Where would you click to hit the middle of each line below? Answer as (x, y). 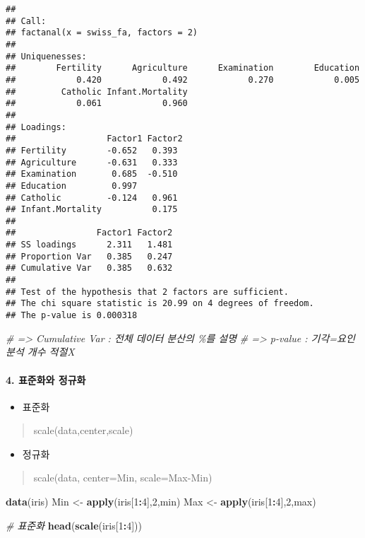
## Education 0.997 (72, 186)
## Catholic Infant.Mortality (97, 92)
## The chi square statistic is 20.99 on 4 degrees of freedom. (160, 304)
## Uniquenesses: (46, 56)
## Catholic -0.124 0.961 (92, 198)
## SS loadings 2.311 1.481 (89, 245)
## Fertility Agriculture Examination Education (183, 68)
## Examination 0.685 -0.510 (92, 174)
